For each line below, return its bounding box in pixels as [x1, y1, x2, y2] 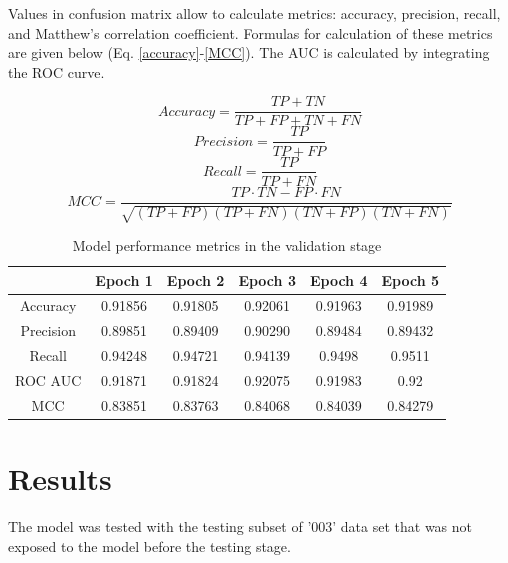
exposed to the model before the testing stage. [8, 535, 291, 556]
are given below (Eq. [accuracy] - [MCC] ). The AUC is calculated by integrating [8, 42, 490, 63]
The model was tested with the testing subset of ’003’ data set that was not [8, 516, 473, 537]
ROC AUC [15, 369, 82, 390]
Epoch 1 [95, 269, 153, 290]
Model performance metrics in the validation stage [72, 235, 382, 256]
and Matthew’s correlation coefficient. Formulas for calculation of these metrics [8, 22, 493, 43]
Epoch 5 [381, 269, 440, 290]
